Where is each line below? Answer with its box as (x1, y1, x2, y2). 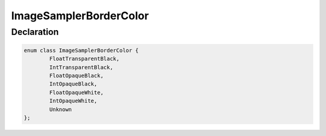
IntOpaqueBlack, (49, 81, 98, 87)
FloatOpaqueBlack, (49, 72, 104, 79)
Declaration (11, 26, 59, 37)
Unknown (49, 106, 72, 113)
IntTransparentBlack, (49, 64, 113, 70)
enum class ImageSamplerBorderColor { (24, 47, 139, 54)
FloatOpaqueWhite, (49, 89, 104, 96)
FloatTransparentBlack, (49, 55, 120, 63)
